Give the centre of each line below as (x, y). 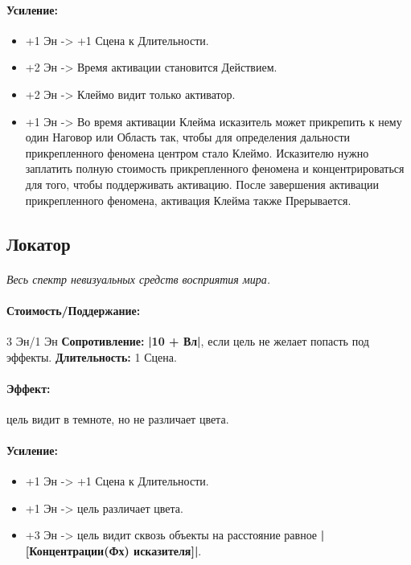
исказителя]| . (168, 551)
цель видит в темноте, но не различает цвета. (118, 418)
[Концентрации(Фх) (77, 551)
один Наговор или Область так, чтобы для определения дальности (188, 137)
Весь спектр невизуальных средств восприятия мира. (139, 278)
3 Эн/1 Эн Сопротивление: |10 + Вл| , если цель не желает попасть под (188, 340)
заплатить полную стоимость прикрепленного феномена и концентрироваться (215, 168)
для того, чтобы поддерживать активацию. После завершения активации (202, 184)
